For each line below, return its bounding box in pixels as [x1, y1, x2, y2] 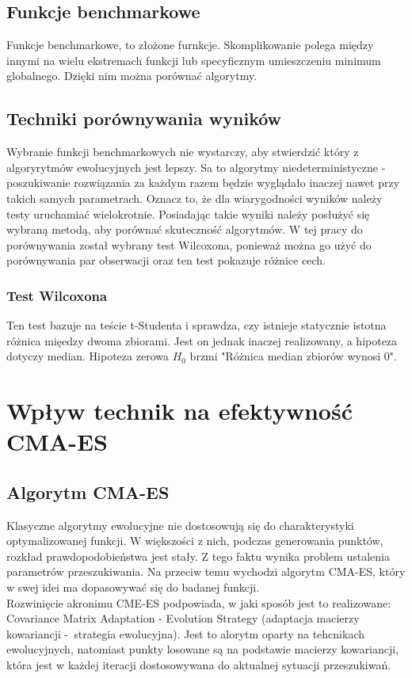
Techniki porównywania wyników [6, 106, 282, 131]
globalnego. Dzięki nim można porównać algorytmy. [6, 67, 257, 84]
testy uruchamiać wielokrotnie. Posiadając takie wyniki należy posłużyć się [6, 205, 370, 222]
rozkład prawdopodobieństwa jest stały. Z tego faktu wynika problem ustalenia [6, 547, 390, 564]
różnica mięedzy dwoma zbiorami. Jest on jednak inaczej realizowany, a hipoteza [6, 332, 398, 349]
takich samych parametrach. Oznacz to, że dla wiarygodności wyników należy [6, 189, 383, 206]
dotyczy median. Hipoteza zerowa [6, 348, 169, 364]
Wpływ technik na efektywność [6, 394, 353, 427]
